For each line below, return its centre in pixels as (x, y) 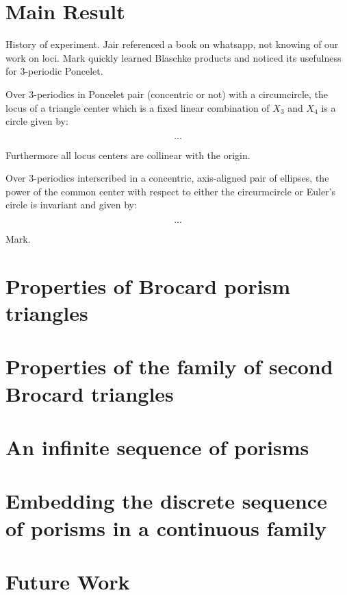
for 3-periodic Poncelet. (54, 71)
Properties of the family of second (169, 366)
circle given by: (37, 121)
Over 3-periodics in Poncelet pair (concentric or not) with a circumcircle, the (167, 94)
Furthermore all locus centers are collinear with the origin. (128, 155)
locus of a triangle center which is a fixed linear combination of (138, 107)
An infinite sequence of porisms (157, 447)
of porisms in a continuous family (166, 527)
